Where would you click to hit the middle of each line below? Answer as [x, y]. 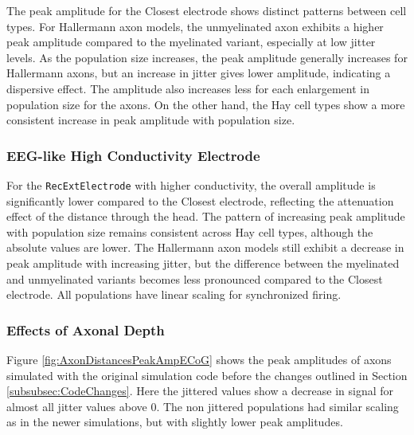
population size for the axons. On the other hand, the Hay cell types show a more [206, 104]
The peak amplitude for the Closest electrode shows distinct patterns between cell [207, 10]
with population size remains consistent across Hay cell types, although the [190, 231]
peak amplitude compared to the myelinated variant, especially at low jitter [191, 42]
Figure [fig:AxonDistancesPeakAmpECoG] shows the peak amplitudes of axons [199, 359]
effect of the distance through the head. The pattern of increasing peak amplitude [206, 216]
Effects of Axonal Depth [86, 329]
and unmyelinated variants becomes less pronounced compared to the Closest [195, 278]
